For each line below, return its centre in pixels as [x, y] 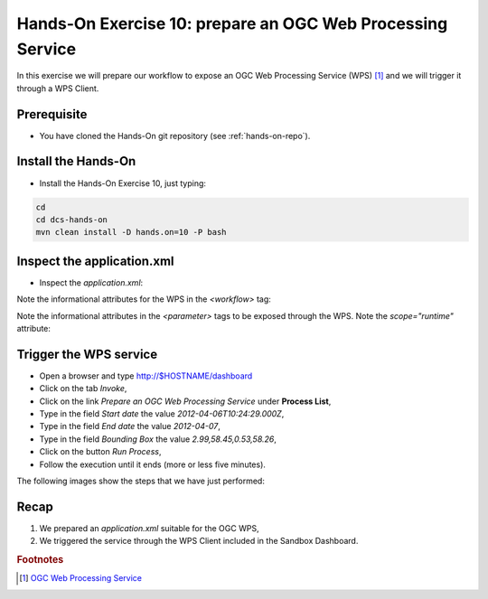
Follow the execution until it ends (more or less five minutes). [153, 464]
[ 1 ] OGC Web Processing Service [80, 578]
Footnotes [40, 560]
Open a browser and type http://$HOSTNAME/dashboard [146, 376]
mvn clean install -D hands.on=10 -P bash [131, 232]
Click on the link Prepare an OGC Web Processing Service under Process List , [185, 401]
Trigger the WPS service [87, 354]
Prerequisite [52, 114]
